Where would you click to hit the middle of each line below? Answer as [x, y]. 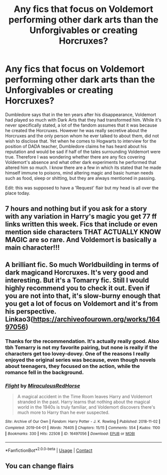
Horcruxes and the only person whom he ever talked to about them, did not [82, 136]
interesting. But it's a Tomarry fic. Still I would [77, 280]
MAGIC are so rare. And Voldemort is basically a [81, 240]
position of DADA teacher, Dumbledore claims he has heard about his [76, 146]
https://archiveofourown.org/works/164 [97, 319]
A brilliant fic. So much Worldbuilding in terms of [82, 264]
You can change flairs [40, 466]
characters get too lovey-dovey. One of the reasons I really [78, 353]
